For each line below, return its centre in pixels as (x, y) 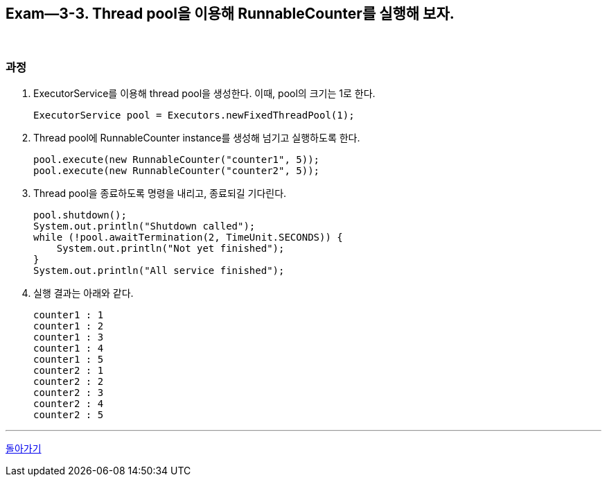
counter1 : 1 (69, 315)
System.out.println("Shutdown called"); (144, 226)
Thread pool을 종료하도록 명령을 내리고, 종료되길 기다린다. (160, 193)
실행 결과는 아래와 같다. (83, 293)
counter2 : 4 (69, 404)
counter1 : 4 (69, 348)
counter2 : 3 (69, 393)
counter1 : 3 (69, 337)
